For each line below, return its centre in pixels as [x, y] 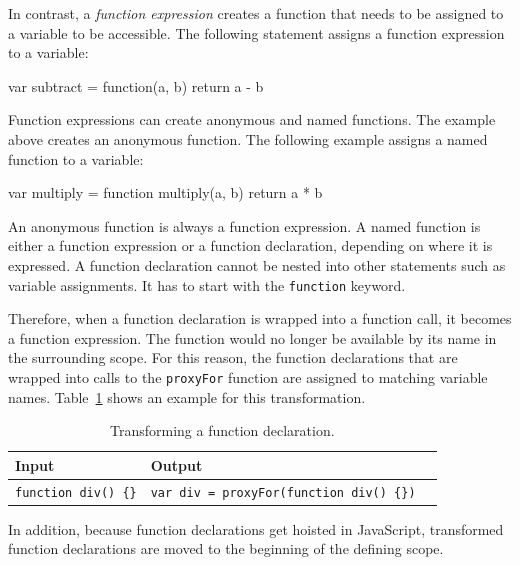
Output [176, 464]
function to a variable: [76, 158]
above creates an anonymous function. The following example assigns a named [248, 138]
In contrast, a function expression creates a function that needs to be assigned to [256, 13]
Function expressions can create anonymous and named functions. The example [252, 119]
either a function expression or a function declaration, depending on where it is [250, 245]
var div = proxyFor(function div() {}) [283, 492]
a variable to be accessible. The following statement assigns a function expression [256, 32]
